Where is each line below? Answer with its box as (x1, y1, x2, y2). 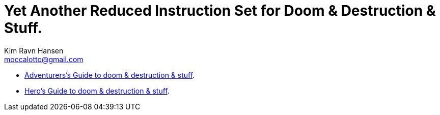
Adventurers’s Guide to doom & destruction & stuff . (24, 70, 195, 79)
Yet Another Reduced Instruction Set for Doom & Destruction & (4, 2, 436, 19)
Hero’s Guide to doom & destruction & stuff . (24, 86, 170, 95)
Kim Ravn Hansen (4, 46, 64, 55)
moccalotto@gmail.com (4, 54, 84, 64)
